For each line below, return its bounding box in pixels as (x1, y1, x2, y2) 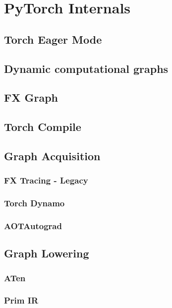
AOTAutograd (4, 219, 62, 232)
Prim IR (4, 294, 39, 307)
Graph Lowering (4, 246, 89, 261)
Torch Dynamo (4, 197, 65, 209)
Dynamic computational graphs (4, 61, 169, 76)
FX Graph (4, 90, 58, 105)
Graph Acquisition (4, 148, 101, 163)
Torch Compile (4, 119, 81, 134)
